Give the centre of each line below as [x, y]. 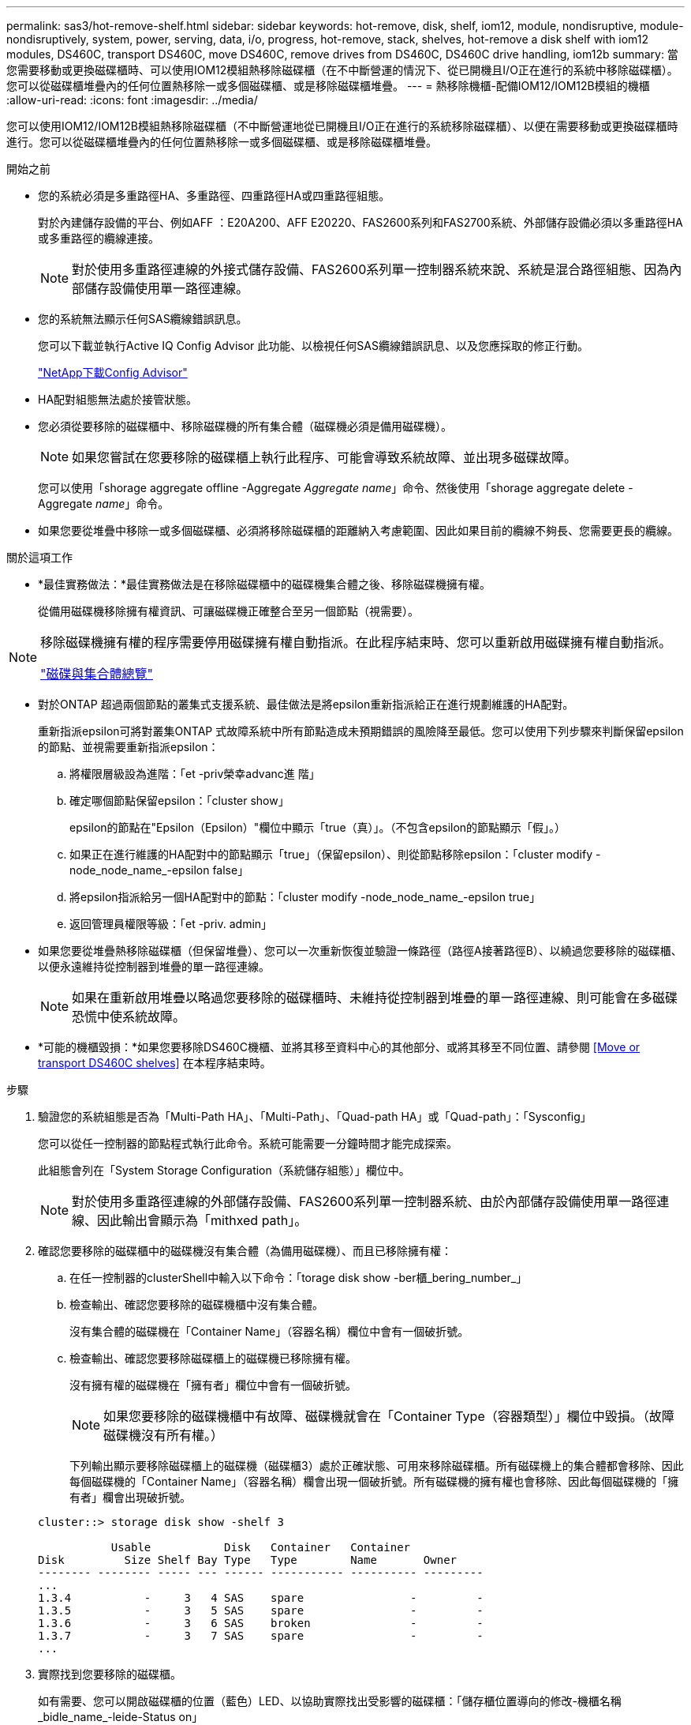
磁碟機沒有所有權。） [164, 1435]
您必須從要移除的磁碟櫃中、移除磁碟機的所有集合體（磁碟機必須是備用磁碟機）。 [245, 426]
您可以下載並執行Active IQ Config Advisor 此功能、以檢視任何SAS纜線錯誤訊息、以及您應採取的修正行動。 [313, 346]
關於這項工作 [39, 557]
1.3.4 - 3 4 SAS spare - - [261, 1598]
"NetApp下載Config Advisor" [113, 372]
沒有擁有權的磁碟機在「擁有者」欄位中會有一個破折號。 [213, 1385]
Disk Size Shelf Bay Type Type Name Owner [248, 1560]
